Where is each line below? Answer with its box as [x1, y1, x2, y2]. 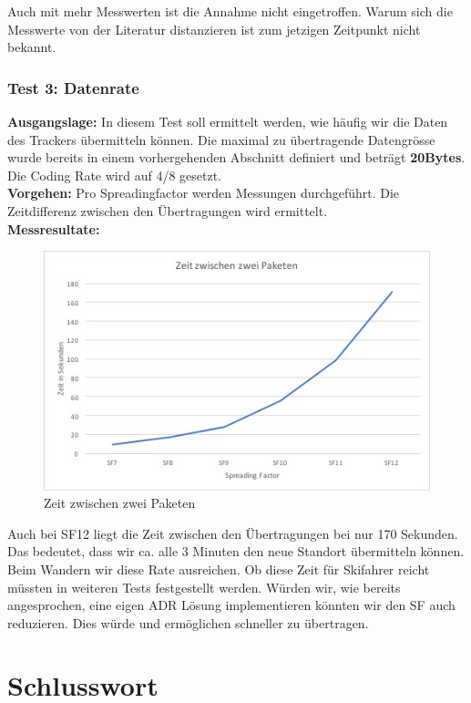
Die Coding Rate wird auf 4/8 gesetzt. [7, 165, 221, 184]
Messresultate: [7, 219, 100, 238]
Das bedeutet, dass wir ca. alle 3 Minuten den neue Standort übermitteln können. [7, 542, 465, 561]
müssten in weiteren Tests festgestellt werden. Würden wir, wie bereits [7, 577, 401, 596]
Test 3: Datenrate [7, 76, 139, 98]
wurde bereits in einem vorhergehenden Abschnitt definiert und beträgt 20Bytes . [7, 148, 466, 167]
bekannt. [7, 37, 56, 57]
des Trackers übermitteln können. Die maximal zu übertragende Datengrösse [7, 129, 435, 149]
